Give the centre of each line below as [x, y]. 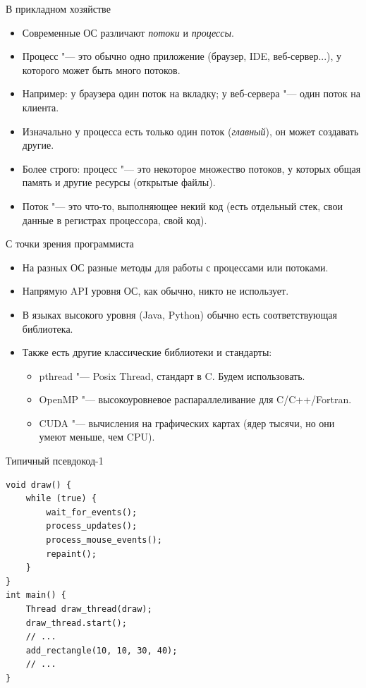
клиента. [41, 107]
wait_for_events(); [92, 512]
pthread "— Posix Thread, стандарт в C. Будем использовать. [172, 375]
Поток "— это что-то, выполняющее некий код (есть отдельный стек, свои [182, 205]
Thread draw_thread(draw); [89, 609]
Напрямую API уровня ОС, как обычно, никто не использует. [155, 291]
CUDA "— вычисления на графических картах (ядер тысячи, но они [187, 423]
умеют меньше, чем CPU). [97, 437]
